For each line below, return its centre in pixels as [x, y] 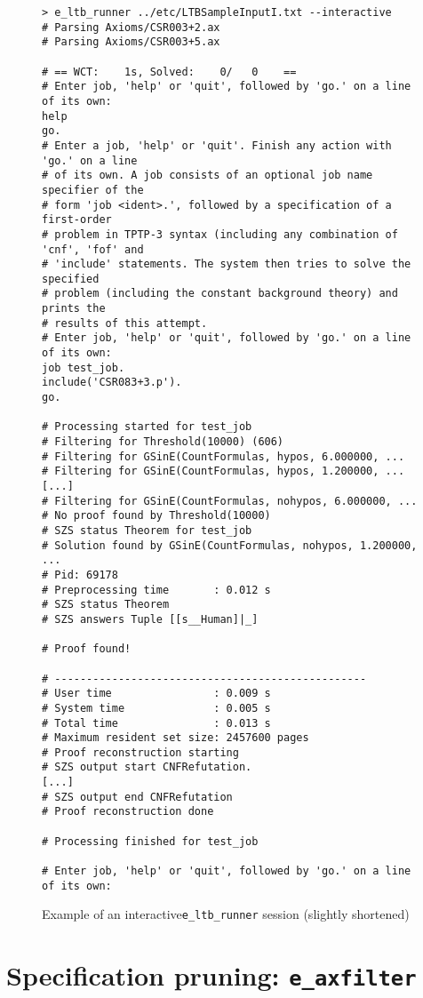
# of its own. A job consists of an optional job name [208, 176]
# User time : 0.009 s [156, 694]
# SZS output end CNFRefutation [137, 797]
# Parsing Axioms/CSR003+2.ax [131, 27]
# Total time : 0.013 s [156, 723]
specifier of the [93, 190]
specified [71, 279]
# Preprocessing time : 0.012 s [156, 590]
